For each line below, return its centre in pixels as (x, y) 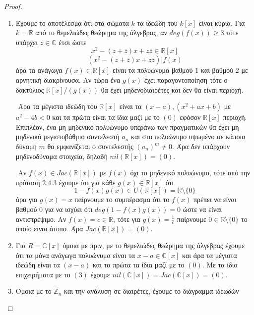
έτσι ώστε (73, 42)
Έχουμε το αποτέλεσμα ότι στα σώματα (72, 23)
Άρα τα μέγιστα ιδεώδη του (58, 106)
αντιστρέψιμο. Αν (41, 219)
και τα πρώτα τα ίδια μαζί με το (138, 265)
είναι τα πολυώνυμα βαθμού (153, 70)
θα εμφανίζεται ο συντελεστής (90, 146)
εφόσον (190, 117)
